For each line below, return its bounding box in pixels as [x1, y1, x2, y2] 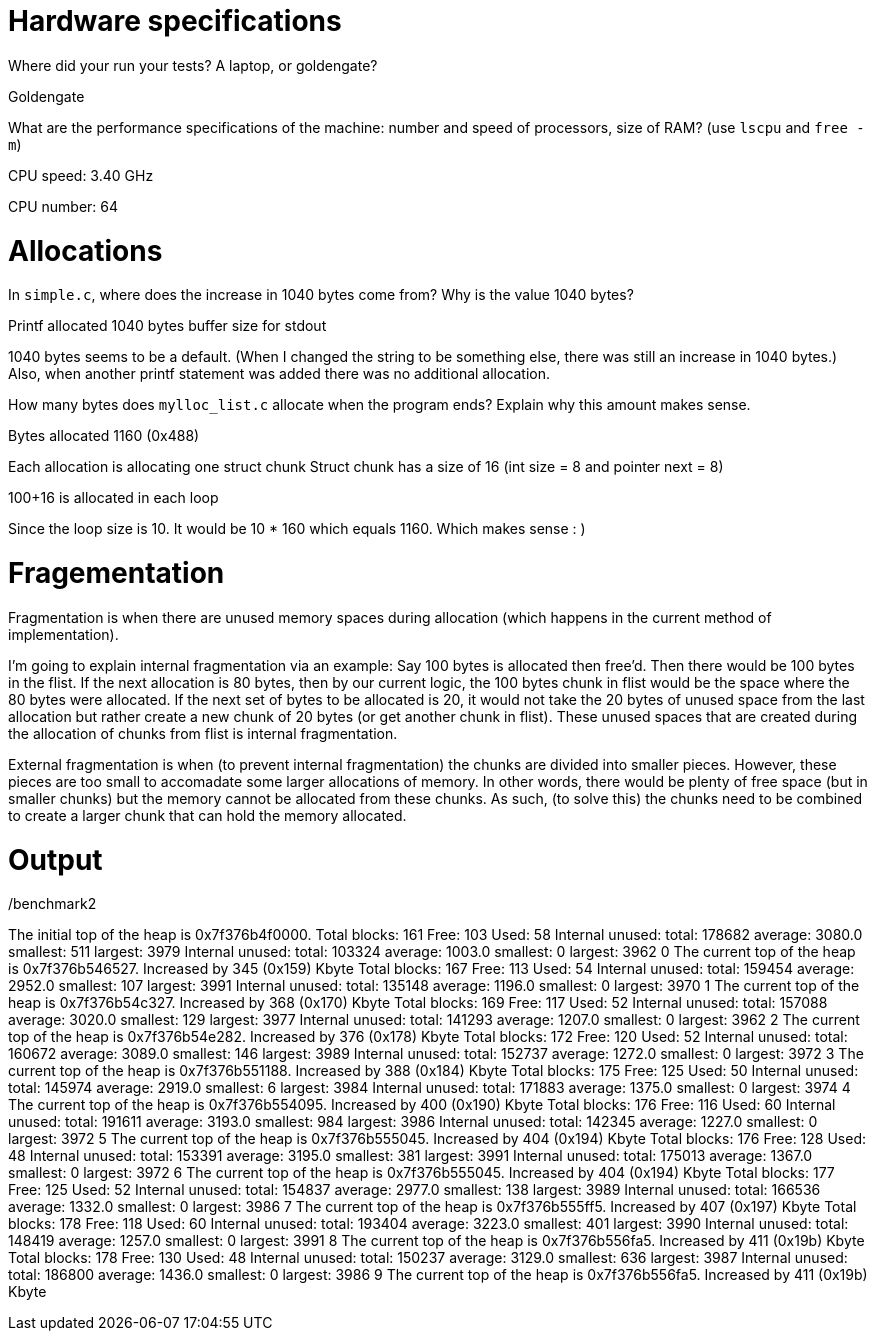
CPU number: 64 [8, 197, 119, 215]
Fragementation [8, 556, 225, 590]
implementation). [8, 625, 119, 643]
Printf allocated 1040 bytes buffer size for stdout [8, 317, 327, 335]
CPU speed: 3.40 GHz [8, 166, 154, 184]
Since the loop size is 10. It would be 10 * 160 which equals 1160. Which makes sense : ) [8, 520, 586, 538]
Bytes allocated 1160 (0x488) [8, 427, 200, 445]
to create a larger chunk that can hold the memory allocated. [8, 806, 407, 824]
